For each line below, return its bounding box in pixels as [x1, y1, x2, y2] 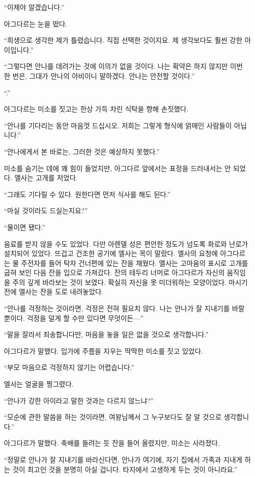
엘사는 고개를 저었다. [14, 172, 78, 183]
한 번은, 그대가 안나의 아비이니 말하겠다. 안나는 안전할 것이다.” [4, 70, 195, 81]
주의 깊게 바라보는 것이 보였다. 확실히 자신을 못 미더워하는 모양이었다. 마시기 [12, 277, 248, 287]
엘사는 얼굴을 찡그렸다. [4, 379, 74, 389]
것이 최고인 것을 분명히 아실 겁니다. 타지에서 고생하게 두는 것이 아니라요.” [12, 464, 237, 474]
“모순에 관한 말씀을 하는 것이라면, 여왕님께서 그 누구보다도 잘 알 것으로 [4, 412, 222, 422]
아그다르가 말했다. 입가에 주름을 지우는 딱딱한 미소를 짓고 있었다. [4, 345, 203, 356]
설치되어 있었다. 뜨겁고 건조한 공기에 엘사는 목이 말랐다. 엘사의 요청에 [4, 248, 218, 258]
